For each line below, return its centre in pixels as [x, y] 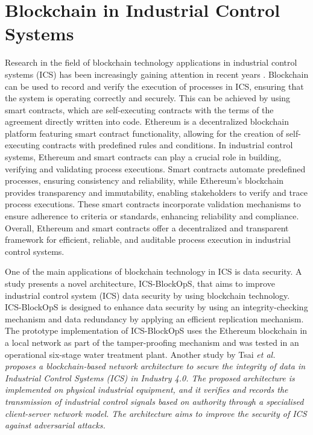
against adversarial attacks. [55, 425]
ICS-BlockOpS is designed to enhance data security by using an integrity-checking [156, 307]
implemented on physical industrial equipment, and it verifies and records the [147, 390]
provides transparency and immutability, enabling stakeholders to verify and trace [156, 192]
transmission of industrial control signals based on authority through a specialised [154, 401]
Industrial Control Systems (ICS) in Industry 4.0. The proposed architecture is [150, 377]
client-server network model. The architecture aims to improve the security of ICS [156, 413]
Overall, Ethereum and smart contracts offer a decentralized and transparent [147, 227]
